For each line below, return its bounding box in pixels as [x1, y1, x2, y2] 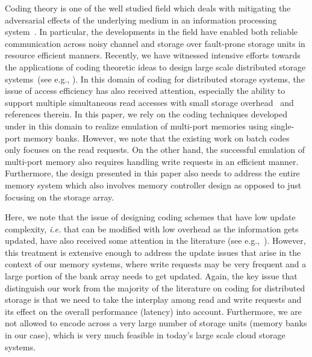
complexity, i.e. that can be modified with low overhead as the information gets [5, 222, 299, 235]
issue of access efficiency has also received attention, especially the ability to [5, 84, 285, 97]
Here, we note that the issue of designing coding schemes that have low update [5, 211, 296, 223]
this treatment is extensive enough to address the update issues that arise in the [5, 246, 301, 258]
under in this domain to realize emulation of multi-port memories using [5, 119, 268, 132]
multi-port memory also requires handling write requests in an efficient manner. [5, 155, 299, 167]
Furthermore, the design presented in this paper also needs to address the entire [5, 167, 300, 179]
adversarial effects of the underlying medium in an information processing [5, 13, 277, 26]
